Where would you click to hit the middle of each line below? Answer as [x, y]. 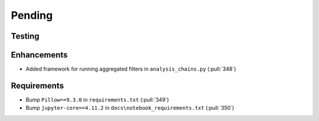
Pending [32, 15]
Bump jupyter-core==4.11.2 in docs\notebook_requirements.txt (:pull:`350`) [130, 108]
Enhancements [39, 55]
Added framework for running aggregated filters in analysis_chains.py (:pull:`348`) [131, 69]
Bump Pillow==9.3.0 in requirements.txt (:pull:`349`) [97, 99]
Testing [25, 36]
